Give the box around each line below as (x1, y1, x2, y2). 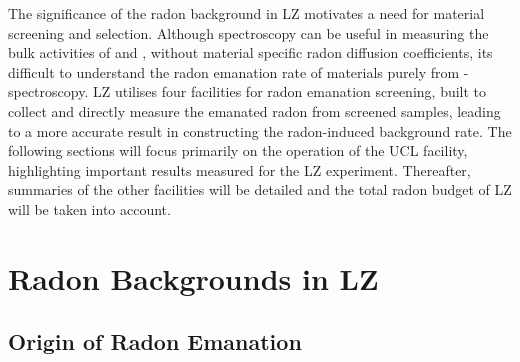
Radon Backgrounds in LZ (8, 257, 379, 298)
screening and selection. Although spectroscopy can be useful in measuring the (8, 22, 489, 43)
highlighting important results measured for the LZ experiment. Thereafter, (8, 159, 471, 180)
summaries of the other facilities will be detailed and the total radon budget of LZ (8, 179, 512, 200)
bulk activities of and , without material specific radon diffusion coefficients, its (8, 42, 493, 63)
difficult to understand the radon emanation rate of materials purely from (8, 61, 460, 82)
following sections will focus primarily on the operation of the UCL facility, (8, 140, 468, 161)
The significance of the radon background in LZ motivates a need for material (8, 3, 485, 23)
